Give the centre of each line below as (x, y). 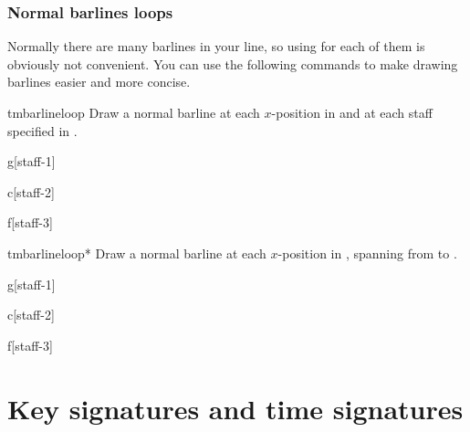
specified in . (42, 130)
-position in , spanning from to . (367, 253)
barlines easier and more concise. (99, 82)
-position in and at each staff (352, 112)
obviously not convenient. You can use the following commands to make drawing (233, 63)
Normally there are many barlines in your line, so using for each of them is (216, 46)
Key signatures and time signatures (235, 408)
